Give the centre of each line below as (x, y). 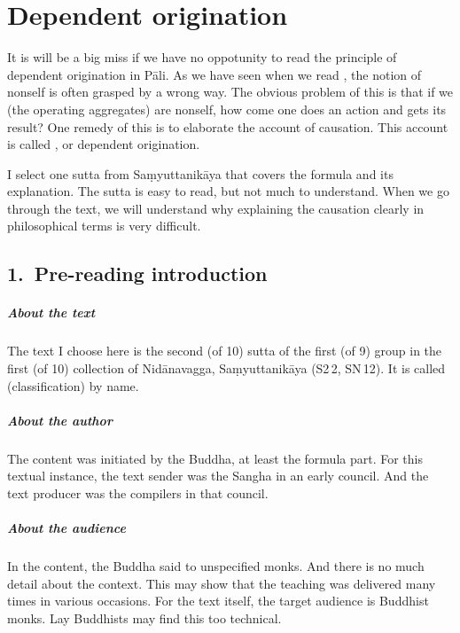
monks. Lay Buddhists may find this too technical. (144, 617)
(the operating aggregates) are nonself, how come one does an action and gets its (227, 109)
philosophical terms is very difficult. (104, 226)
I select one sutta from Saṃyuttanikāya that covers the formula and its (200, 173)
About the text (51, 313)
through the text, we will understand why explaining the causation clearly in (216, 208)
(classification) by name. (73, 385)
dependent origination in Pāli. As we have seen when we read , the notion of (214, 74)
